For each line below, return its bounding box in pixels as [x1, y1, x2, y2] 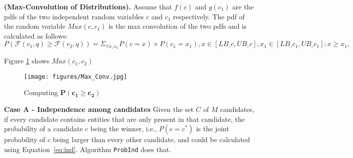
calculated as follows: [4, 30, 68, 41]
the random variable [4, 21, 66, 31]
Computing [24, 87, 58, 98]
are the [232, 1, 254, 11]
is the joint [196, 123, 229, 134]
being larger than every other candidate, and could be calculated [53, 134, 250, 145]
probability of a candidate [4, 123, 83, 134]
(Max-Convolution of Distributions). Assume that [4, 1, 172, 11]
